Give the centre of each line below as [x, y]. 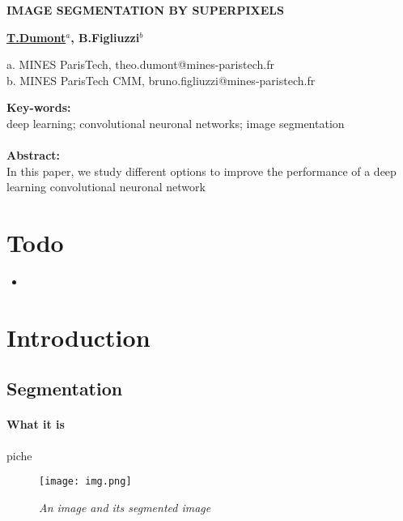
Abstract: [34, 155]
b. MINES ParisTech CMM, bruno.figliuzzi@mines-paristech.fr [161, 80]
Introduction [78, 337]
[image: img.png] [85, 482]
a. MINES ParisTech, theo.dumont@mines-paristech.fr [140, 64]
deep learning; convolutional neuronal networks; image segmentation [176, 123]
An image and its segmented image [125, 507]
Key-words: [39, 107]
